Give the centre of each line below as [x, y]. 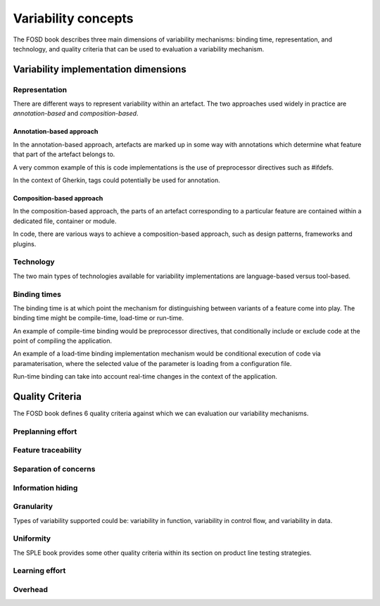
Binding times [37, 294]
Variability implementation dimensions [100, 69]
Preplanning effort [45, 431]
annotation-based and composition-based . [76, 113]
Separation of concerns [54, 469]
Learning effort [39, 571]
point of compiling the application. [63, 341]
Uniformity [32, 538]
